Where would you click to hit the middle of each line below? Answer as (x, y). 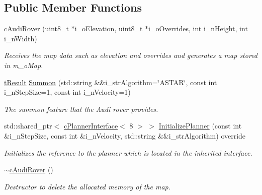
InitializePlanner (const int (200, 126)
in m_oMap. (24, 65)
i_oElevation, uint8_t (109, 28)
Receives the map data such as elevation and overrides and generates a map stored (131, 55)
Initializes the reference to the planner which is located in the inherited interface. (128, 152)
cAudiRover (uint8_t (36, 28)
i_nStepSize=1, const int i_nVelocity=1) (67, 92)
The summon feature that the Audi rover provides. (81, 109)
